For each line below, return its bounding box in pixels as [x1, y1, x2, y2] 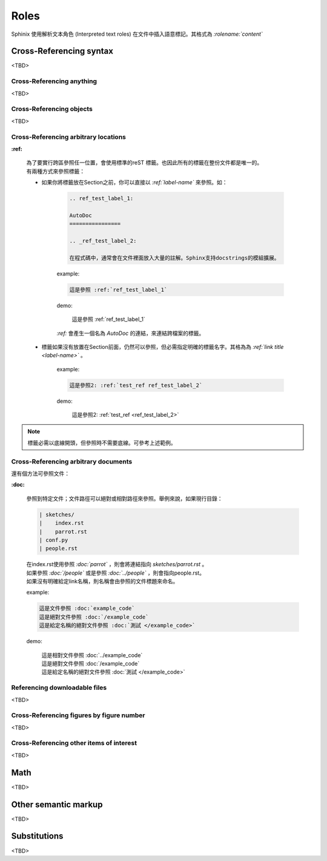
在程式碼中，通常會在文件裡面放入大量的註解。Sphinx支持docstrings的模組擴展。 [69, 254, 280, 261]
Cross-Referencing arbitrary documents [11, 457, 133, 465]
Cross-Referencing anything [11, 77, 97, 86]
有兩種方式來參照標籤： [26, 167, 85, 175]
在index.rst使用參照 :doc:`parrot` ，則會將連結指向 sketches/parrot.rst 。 [26, 561, 208, 568]
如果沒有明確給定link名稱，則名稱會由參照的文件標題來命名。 [26, 578, 179, 585]
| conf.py [39, 536, 68, 543]
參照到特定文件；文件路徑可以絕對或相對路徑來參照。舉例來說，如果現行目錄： [26, 495, 223, 502]
